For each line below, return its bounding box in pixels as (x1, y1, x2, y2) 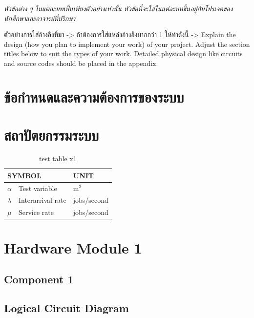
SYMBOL (7, 170, 42, 180)
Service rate (18, 207, 54, 217)
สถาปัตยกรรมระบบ (4, 125, 99, 145)
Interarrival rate (18, 195, 66, 205)
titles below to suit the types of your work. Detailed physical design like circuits (4, 48, 243, 59)
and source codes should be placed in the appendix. (4, 58, 158, 68)
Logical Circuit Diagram (4, 300, 129, 315)
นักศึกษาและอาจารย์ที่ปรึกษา (4, 13, 76, 23)
